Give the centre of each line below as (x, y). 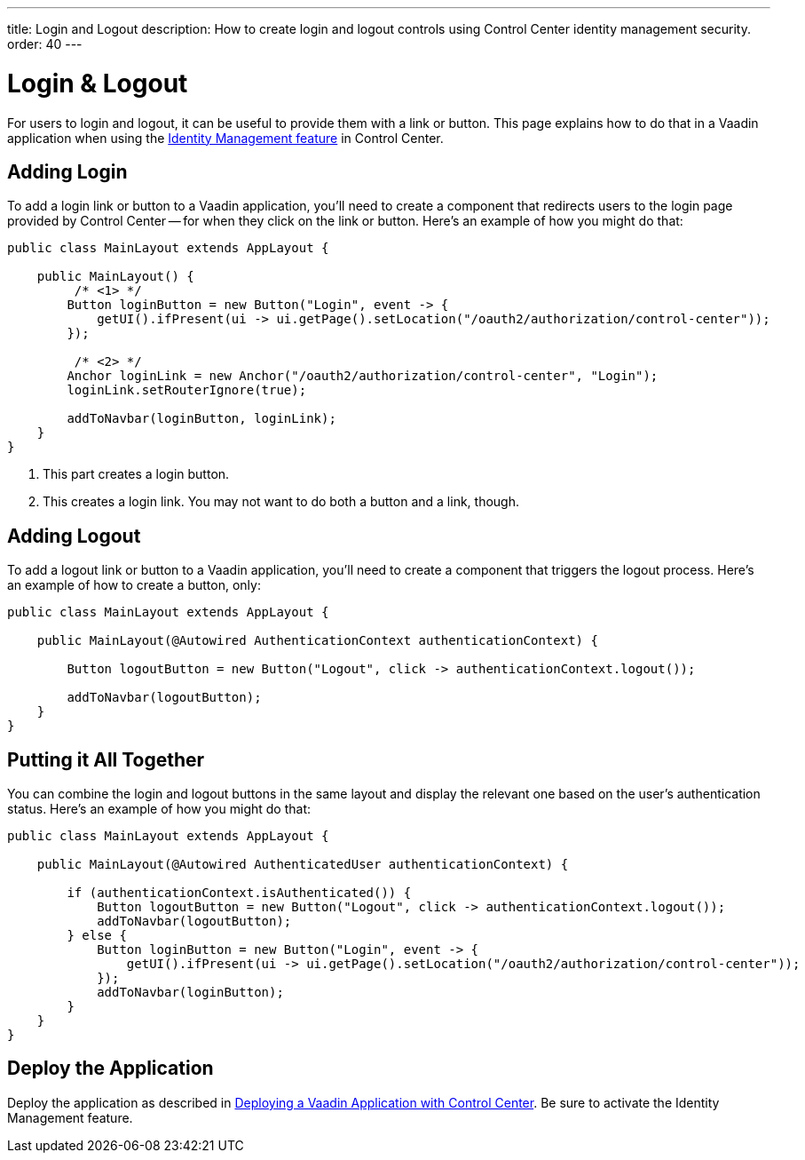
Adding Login (67, 171)
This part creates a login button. (136, 474)
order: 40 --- (45, 44)
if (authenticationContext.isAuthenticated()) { (239, 893)
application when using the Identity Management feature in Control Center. (225, 138)
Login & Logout (98, 83)
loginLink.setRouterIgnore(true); (187, 390)
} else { (97, 936)
